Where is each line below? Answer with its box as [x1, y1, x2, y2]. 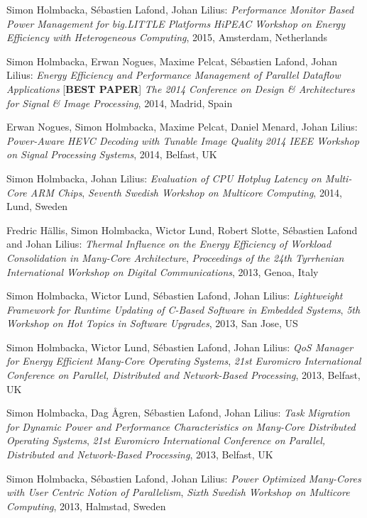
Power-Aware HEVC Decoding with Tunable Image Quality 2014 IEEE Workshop [6, 133, 359, 148]
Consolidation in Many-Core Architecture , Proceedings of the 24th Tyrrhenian [6, 250, 344, 265]
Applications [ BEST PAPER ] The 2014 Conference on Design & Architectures [6, 81, 355, 96]
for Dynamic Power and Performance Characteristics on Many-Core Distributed [6, 419, 356, 434]
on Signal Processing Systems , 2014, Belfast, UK [6, 147, 217, 162]
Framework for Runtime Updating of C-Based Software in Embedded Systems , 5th [6, 302, 361, 316]
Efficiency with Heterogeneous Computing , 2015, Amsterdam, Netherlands [6, 30, 328, 45]
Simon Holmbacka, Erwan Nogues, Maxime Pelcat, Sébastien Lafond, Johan [6, 53, 338, 68]
